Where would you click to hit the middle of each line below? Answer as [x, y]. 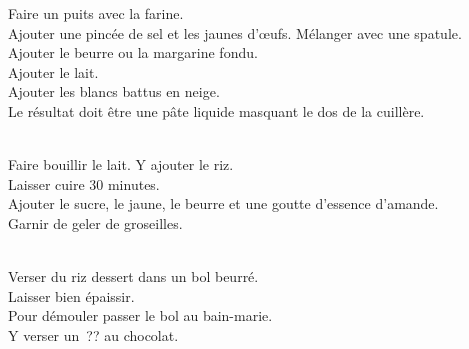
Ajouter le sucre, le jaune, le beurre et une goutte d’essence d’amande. [223, 203]
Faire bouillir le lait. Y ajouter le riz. [121, 164]
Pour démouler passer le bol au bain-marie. [140, 315]
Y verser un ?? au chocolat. [93, 334]
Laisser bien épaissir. [71, 295]
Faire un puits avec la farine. [96, 13]
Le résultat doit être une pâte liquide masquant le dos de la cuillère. [216, 110]
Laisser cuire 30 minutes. [84, 183]
